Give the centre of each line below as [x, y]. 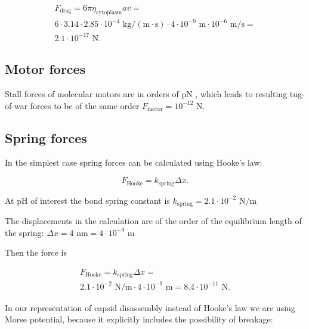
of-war [16, 105]
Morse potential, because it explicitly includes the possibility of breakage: [139, 319]
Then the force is [36, 252]
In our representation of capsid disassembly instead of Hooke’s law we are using [150, 307]
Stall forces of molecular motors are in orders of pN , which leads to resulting [146, 94]
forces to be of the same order [85, 105]
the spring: [24, 232]
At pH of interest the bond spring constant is [87, 200]
